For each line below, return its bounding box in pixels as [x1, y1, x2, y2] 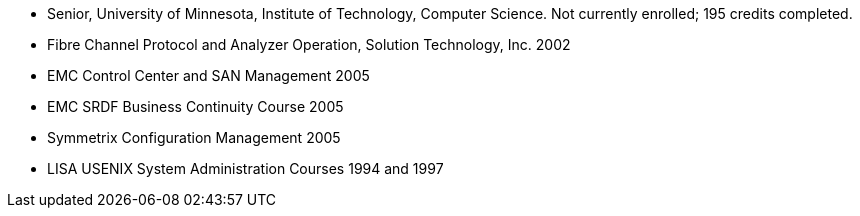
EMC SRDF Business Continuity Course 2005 [47, 98, 344, 115]
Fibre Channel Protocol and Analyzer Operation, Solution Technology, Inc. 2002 [47, 36, 571, 53]
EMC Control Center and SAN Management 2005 [47, 67, 370, 84]
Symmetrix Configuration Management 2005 [47, 129, 341, 146]
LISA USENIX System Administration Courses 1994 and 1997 [47, 160, 444, 177]
